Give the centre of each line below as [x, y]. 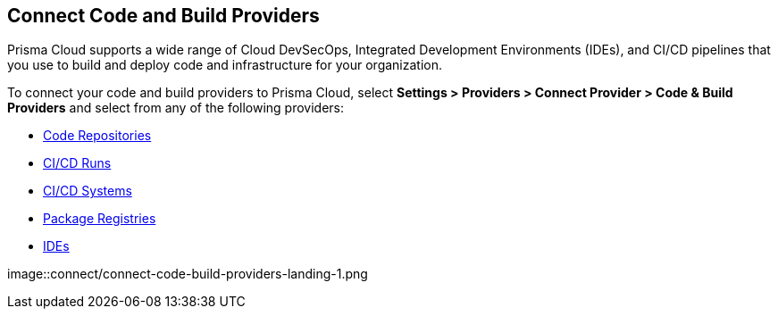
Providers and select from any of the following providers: [176, 108]
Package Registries [100, 219]
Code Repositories [97, 136]
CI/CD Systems [88, 191]
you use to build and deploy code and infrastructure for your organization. [225, 65]
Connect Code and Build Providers [163, 16]
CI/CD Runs [77, 163]
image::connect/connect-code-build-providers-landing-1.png [188, 274]
